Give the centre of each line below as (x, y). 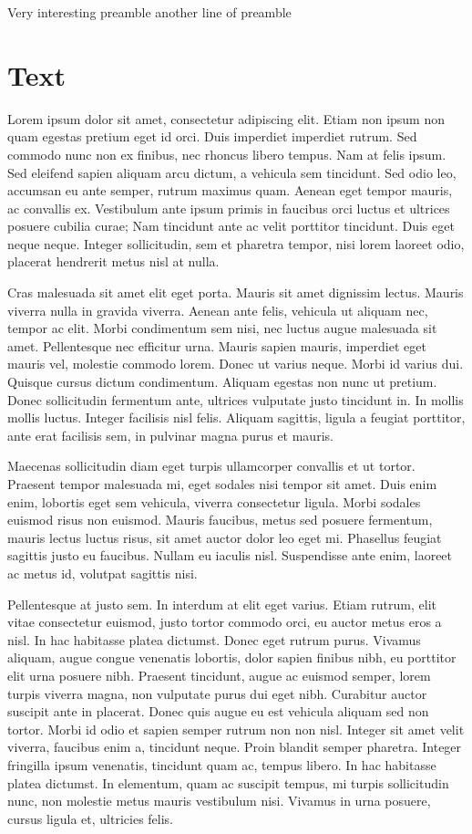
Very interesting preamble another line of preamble (149, 12)
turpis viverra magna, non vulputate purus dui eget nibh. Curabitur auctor (217, 693)
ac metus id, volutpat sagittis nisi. (103, 573)
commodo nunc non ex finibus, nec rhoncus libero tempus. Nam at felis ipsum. (227, 154)
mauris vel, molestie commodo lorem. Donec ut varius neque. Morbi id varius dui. (236, 364)
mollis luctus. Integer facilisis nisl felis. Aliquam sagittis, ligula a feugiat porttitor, (236, 417)
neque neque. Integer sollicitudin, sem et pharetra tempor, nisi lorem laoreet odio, (236, 243)
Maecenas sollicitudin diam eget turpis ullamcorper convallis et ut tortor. (211, 466)
